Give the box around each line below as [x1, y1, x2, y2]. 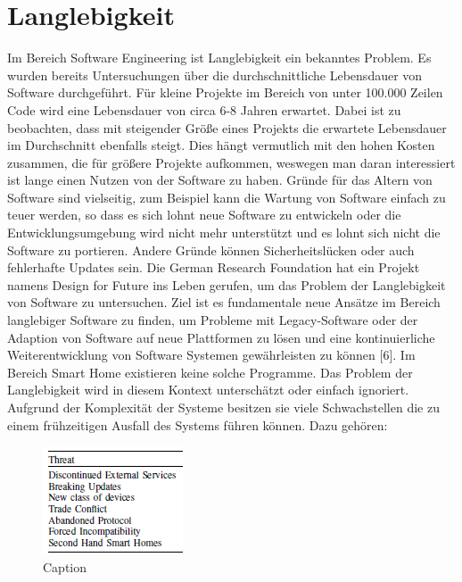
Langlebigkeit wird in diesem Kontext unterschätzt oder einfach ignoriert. [7, 380, 409, 399]
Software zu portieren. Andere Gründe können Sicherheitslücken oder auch [7, 240, 415, 259]
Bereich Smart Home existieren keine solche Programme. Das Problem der [7, 362, 413, 381]
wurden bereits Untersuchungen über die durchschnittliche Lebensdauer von [7, 65, 423, 84]
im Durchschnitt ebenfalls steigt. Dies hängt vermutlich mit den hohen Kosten [7, 136, 435, 154]
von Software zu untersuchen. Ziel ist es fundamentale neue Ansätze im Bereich [7, 293, 441, 312]
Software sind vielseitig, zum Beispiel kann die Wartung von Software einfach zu [7, 187, 446, 206]
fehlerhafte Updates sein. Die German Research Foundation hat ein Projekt [7, 258, 420, 277]
